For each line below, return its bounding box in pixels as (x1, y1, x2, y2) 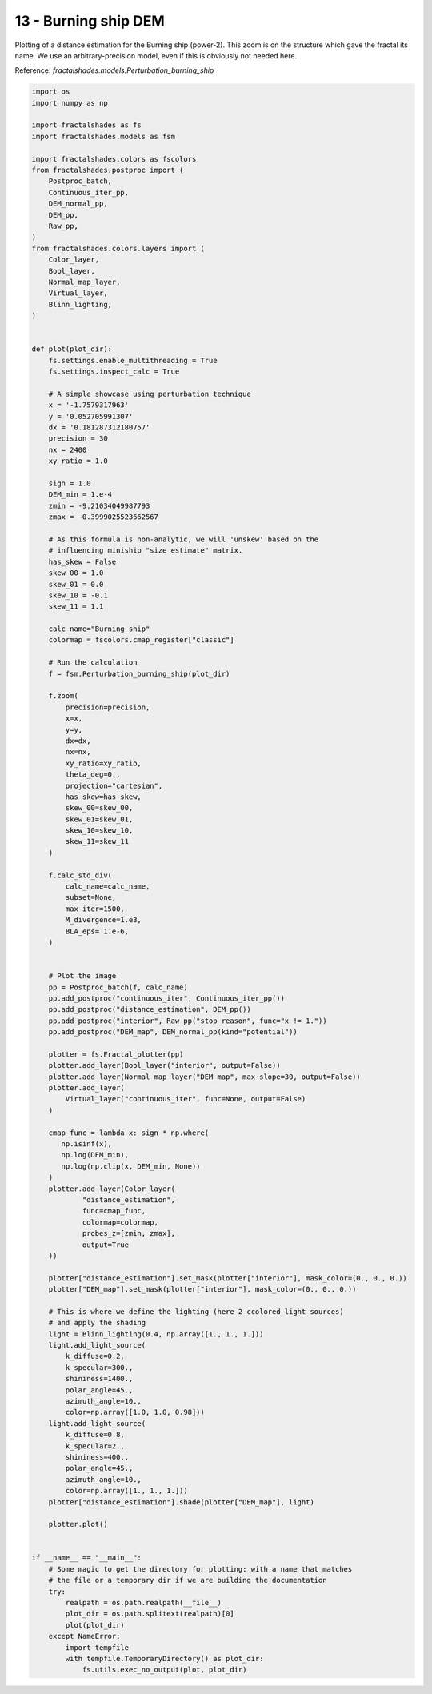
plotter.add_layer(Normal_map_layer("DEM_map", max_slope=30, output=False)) (48, 1072, 362, 1081)
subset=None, (65, 893, 117, 902)
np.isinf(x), (61, 1140, 112, 1149)
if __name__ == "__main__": (31, 1553, 142, 1563)
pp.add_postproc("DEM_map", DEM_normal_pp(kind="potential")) (48, 1028, 298, 1037)
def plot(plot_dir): (31, 345, 112, 354)
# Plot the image (48, 972, 117, 981)
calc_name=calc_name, (65, 882, 150, 891)
